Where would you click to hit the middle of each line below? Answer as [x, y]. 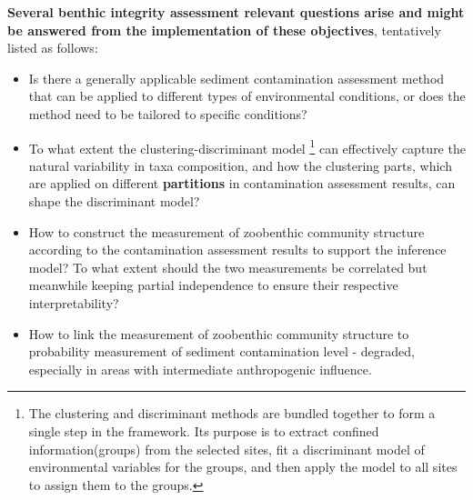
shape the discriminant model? [114, 201]
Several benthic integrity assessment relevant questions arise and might [236, 12]
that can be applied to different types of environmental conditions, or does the [247, 96]
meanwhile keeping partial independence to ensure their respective [213, 285]
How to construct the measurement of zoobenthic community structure [226, 231]
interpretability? [74, 302]
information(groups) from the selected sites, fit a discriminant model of [226, 449]
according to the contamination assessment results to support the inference [237, 250]
